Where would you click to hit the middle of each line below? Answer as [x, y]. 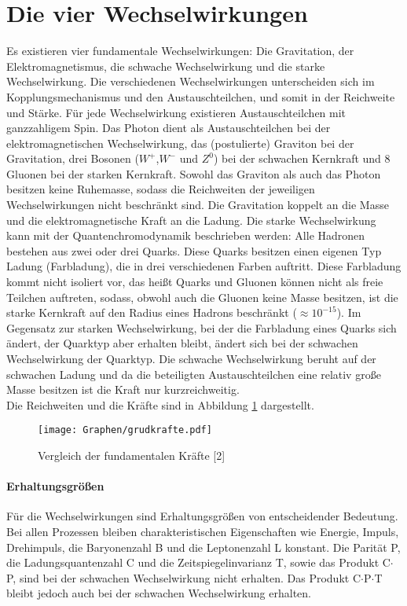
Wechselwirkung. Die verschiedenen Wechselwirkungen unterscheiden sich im [191, 81]
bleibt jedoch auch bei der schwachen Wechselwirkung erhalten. [159, 593]
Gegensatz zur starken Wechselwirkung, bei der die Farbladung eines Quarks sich [202, 327]
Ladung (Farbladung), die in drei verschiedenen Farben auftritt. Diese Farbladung [204, 266]
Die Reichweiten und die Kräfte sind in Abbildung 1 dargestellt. [160, 404]
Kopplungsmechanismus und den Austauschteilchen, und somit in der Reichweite [201, 96]
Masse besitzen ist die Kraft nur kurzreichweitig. [123, 389]
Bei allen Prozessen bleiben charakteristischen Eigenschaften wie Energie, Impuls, [203, 532]
